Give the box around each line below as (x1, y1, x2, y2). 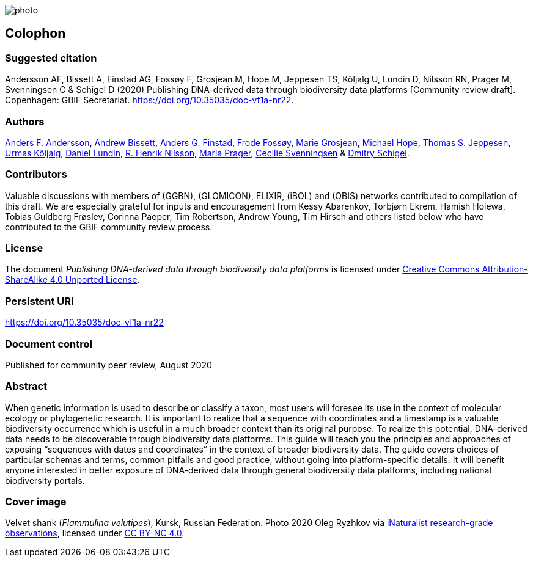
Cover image (5, 495, 67, 508)
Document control (5, 337, 92, 350)
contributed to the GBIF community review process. (5, 221, 213, 232)
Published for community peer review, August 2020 (5, 359, 212, 370)
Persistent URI (5, 294, 74, 307)
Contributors (5, 168, 67, 181)
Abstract (5, 380, 48, 393)
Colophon (5, 26, 66, 42)
